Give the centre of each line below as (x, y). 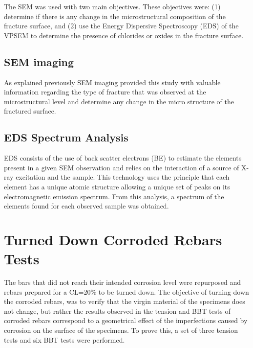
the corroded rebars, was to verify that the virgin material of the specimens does (125, 301)
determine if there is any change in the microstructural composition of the (115, 16)
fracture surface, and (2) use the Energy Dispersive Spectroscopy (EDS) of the (121, 26)
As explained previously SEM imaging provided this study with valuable (112, 82)
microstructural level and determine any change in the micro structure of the (119, 101)
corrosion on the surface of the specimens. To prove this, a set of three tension (121, 330)
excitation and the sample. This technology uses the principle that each (123, 177)
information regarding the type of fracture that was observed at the (105, 92)
